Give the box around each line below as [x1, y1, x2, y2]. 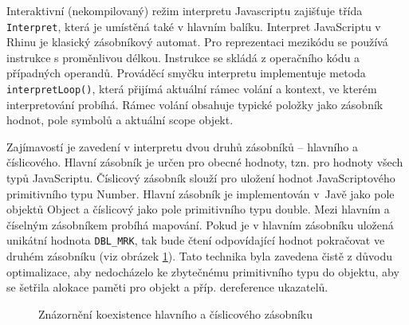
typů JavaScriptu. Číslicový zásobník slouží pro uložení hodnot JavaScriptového [6, 170, 395, 186]
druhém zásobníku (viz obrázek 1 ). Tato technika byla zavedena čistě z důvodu [6, 248, 393, 264]
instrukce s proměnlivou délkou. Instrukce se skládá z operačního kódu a [6, 49, 360, 65]
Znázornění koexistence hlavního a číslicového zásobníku [38, 305, 313, 322]
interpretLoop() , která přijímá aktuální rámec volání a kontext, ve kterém [6, 80, 377, 97]
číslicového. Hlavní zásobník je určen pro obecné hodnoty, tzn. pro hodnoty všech [6, 154, 403, 170]
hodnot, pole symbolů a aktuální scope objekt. [6, 112, 234, 128]
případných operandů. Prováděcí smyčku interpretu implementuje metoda [6, 65, 366, 81]
